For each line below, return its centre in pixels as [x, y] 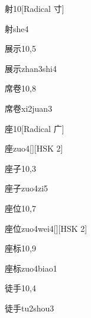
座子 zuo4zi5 [27, 188]
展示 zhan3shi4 [31, 68]
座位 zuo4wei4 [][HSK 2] [46, 228]
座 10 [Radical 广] [35, 128]
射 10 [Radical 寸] [35, 8]
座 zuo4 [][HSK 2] [34, 148]
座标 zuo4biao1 [31, 268]
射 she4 [17, 28]
